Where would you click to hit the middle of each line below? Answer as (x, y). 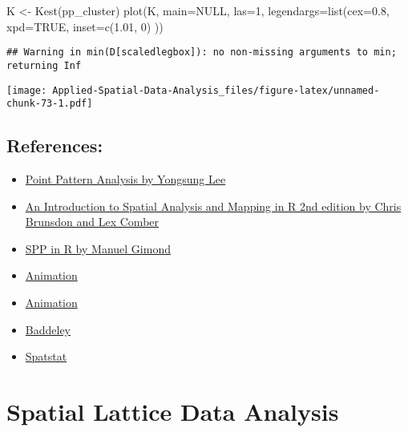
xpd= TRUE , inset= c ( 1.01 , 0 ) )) (85, 26)
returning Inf (44, 65)
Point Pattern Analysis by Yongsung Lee (125, 179)
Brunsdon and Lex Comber (92, 222)
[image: (27, 90)
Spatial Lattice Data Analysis (173, 411)
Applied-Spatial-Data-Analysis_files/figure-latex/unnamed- (216, 90)
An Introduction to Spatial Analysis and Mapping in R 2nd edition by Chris (213, 206)
